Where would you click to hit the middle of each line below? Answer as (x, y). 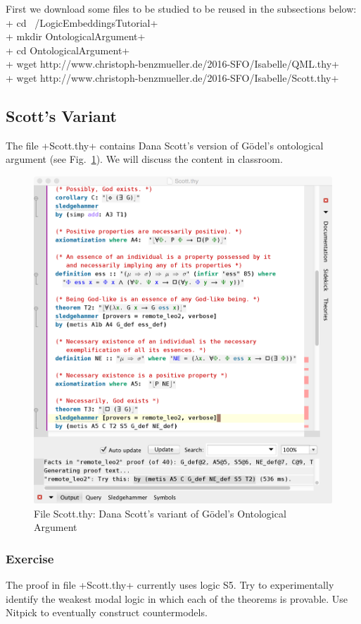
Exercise (30, 558)
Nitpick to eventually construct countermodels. (107, 612)
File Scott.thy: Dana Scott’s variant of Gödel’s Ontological (160, 513)
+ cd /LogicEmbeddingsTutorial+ (82, 22)
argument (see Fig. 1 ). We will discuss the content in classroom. (144, 159)
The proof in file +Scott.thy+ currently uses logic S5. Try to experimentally (170, 585)
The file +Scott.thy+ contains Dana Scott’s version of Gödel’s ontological (165, 145)
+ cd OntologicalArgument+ (68, 50)
